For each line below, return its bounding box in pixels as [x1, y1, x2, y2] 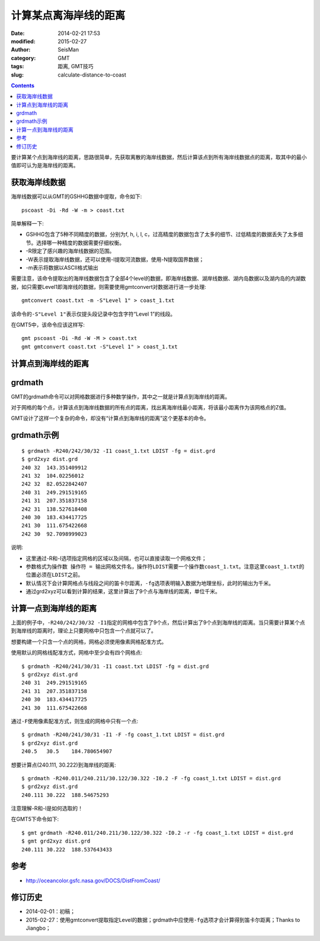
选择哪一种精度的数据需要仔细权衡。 [36, 239, 124, 246]
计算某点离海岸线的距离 [11, 9, 126, 22]
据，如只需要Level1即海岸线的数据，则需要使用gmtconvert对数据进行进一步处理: [11, 283, 207, 290]
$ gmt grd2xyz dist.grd [21, 838, 91, 845]
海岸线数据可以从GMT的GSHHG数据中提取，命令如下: [11, 193, 142, 200]
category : [11, 54, 36, 62]
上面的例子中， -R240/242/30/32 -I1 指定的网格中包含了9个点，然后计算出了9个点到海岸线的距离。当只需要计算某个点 [11, 619, 305, 626]
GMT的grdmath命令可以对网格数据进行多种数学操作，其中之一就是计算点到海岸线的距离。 [11, 393, 231, 400]
